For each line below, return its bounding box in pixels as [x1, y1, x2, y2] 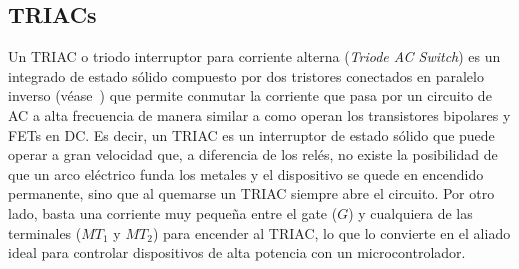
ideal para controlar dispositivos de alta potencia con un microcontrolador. [8, 242, 466, 263]
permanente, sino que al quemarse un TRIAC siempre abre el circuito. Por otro [8, 183, 495, 204]
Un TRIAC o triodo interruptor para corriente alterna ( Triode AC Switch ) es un [8, 46, 501, 67]
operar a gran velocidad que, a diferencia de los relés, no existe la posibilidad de [8, 144, 498, 165]
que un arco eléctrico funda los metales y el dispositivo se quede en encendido [8, 163, 484, 184]
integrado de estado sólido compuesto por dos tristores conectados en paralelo [8, 65, 484, 86]
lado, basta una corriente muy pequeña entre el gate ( [8, 202, 338, 223]
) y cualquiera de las [348, 202, 473, 223]
